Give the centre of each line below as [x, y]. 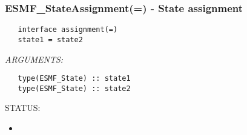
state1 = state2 [50, 39]
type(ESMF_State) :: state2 [74, 88]
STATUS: [23, 108]
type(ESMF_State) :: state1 [74, 79]
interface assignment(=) [68, 30]
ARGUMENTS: [34, 59]
